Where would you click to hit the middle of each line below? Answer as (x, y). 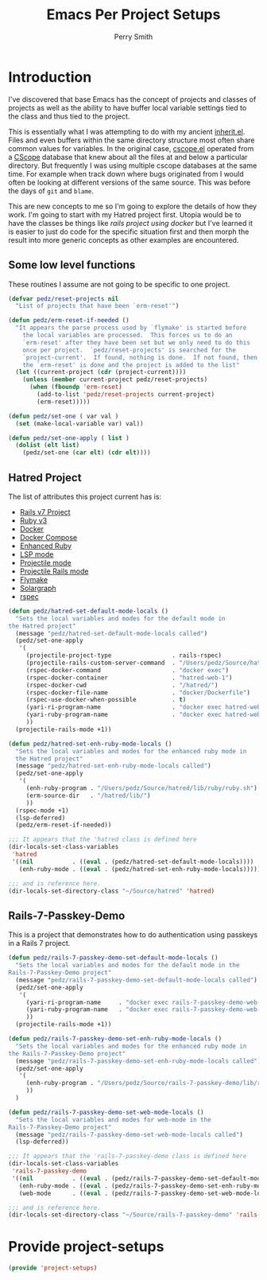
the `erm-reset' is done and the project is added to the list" (131, 365)
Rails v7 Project (45, 512)
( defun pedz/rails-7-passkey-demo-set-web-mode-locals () (106, 1112)
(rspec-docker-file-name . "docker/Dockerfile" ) (138, 693)
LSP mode (37, 554)
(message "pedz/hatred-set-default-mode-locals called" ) (112, 633)
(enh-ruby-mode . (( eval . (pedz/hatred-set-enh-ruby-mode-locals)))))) (141, 869)
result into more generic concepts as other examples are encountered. (124, 239)
